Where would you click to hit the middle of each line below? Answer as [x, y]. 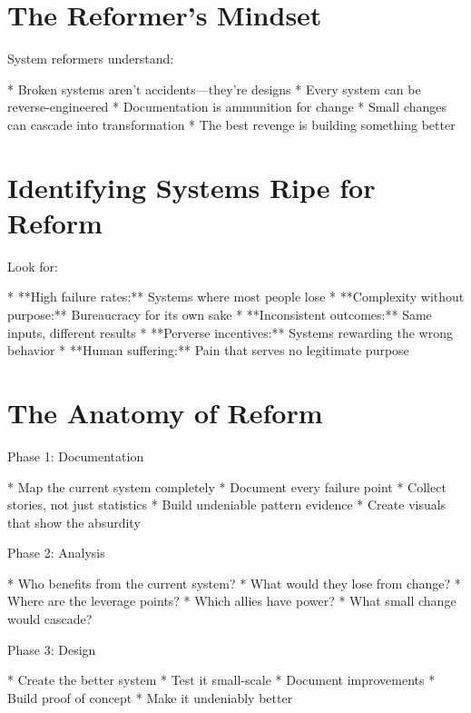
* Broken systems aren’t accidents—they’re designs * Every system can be [214, 89]
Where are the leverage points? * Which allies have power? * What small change [232, 601]
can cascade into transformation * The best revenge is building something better [231, 124]
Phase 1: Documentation [76, 456]
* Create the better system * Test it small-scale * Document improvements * [221, 680]
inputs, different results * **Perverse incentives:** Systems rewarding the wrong [230, 332]
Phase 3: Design [52, 649]
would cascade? [50, 619]
